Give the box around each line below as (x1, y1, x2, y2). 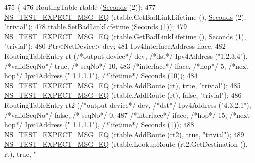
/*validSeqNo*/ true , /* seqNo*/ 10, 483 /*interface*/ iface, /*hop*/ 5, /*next (4, 60, 249, 71)
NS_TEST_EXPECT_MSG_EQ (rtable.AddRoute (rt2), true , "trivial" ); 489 (4, 129, 244, 139)
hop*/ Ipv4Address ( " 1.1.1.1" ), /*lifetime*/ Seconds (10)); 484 (4, 70, 198, 81)
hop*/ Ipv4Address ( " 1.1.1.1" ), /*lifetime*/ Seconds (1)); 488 (4, 119, 194, 130)
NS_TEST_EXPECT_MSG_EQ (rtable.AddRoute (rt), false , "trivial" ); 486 (4, 90, 242, 100)
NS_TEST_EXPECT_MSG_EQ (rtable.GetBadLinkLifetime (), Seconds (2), (4, 11, 246, 22)
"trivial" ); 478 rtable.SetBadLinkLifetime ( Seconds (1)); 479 (4, 21, 187, 32)
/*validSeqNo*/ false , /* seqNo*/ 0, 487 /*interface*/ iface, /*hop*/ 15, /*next (4, 109, 250, 120)
